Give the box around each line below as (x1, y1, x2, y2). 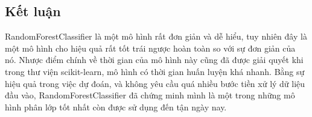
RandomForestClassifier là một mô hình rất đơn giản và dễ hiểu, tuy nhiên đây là (5, 30, 307, 43)
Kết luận (5, 2, 61, 20)
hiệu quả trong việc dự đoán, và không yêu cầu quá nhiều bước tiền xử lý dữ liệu (5, 77, 305, 89)
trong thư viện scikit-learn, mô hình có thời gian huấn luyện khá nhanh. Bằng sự (5, 65, 305, 77)
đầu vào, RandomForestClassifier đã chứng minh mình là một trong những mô (5, 89, 295, 101)
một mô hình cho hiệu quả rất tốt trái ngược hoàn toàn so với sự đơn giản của (5, 41, 296, 54)
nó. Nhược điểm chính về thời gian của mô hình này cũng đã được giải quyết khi (5, 53, 304, 66)
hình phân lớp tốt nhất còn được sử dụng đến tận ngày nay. (5, 100, 227, 113)
